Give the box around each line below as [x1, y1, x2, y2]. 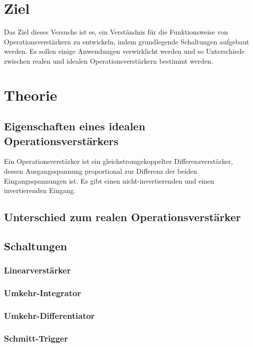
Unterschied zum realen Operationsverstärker [4, 209, 241, 225]
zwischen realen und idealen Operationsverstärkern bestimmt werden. [4, 55, 213, 66]
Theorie [4, 84, 58, 105]
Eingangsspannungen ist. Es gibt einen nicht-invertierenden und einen [4, 175, 215, 186]
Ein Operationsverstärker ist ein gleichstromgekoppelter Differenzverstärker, [4, 156, 233, 166]
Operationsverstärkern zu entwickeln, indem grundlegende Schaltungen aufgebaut [4, 36, 250, 46]
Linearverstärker [4, 264, 71, 276]
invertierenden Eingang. [4, 185, 76, 195]
